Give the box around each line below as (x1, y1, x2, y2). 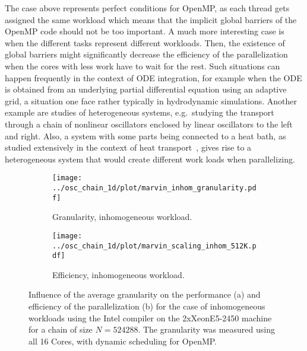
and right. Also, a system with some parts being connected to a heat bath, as (5, 129, 286, 142)
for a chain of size (29, 323, 93, 336)
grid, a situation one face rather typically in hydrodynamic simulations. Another (5, 94, 297, 107)
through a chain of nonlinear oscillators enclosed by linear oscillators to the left (5, 117, 293, 130)
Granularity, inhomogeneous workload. (52, 210, 192, 223)
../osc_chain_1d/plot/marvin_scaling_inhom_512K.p (52, 241, 257, 250)
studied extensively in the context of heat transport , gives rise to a (5, 141, 252, 154)
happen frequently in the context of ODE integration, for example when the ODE (5, 71, 302, 84)
